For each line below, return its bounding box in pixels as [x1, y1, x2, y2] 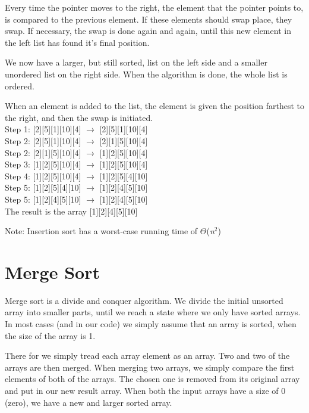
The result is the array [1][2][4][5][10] [5, 204, 138, 217]
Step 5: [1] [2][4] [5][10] [5, 192, 81, 205]
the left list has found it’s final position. [5, 36, 150, 48]
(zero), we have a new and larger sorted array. [5, 396, 172, 408]
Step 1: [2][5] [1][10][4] [5, 123, 81, 135]
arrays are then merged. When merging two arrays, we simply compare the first [5, 361, 295, 373]
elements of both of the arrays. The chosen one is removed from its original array [5, 372, 300, 385]
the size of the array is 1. [5, 329, 96, 341]
